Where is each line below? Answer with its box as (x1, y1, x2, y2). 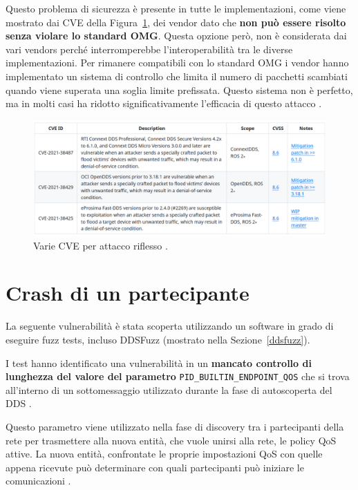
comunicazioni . (6, 473, 71, 488)
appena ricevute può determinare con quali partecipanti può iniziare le (6, 460, 304, 474)
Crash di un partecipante (6, 279, 249, 307)
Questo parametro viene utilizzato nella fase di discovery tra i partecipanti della (6, 419, 344, 433)
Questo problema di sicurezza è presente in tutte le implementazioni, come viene (6, 1, 346, 15)
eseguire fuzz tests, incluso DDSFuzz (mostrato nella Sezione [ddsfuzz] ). (6, 332, 310, 346)
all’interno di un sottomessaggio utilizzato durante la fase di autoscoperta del (6, 382, 332, 397)
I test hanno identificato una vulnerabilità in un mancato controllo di (6, 355, 312, 370)
